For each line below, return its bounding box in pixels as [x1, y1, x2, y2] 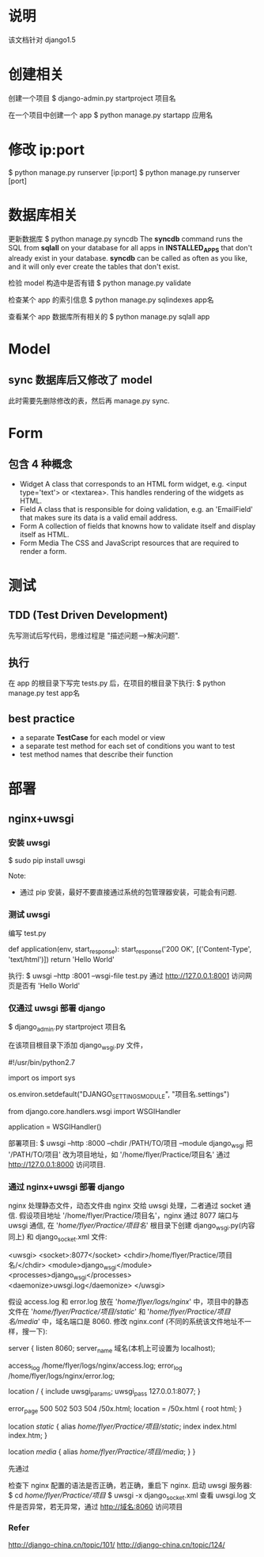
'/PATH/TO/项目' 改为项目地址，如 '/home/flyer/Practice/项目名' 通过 [8, 1150, 231, 1159]
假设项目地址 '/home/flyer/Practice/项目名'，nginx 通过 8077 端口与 [18, 1210, 239, 1220]
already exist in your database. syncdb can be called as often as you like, [8, 253, 247, 262]
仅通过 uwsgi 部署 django [8, 1003, 106, 1014]
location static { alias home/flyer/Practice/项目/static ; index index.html [8, 1422, 237, 1431]
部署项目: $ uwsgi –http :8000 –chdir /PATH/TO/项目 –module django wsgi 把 [8, 1138, 253, 1150]
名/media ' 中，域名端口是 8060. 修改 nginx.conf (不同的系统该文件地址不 [8, 1317, 245, 1326]
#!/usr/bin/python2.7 [8, 1058, 75, 1067]
